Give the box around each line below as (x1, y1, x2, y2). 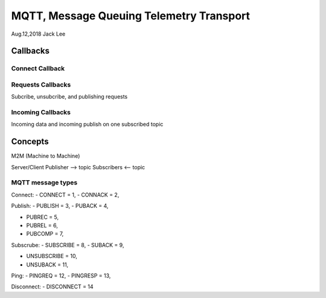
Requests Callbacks (11, 80, 71, 89)
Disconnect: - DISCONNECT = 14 (11, 283, 94, 290)
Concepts (11, 137, 49, 147)
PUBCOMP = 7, (26, 230, 64, 238)
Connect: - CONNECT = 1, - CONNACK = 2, (11, 191, 120, 198)
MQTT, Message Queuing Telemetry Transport (11, 9, 251, 22)
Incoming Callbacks (11, 108, 71, 117)
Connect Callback (11, 64, 65, 73)
